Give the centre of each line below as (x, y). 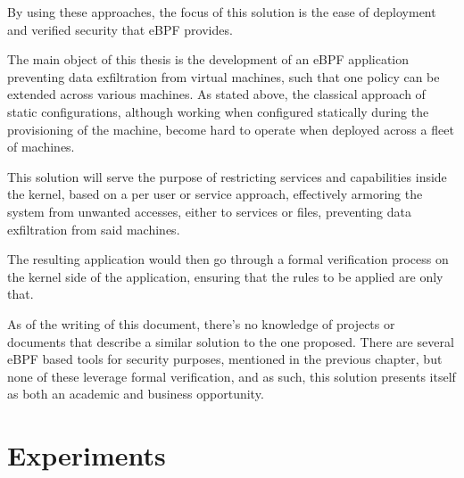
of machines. (41, 147)
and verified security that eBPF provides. (120, 29)
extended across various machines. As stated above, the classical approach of (216, 94)
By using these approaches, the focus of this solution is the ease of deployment (222, 12)
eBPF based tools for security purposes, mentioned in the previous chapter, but (225, 359)
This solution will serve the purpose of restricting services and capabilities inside (227, 176)
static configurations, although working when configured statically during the (218, 111)
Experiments (87, 455)
